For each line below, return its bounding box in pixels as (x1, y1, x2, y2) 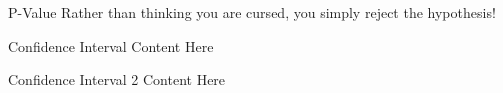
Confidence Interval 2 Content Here (8, 69, 226, 90)
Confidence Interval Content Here (8, 35, 214, 56)
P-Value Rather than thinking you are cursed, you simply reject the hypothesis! (8, 2, 496, 22)
